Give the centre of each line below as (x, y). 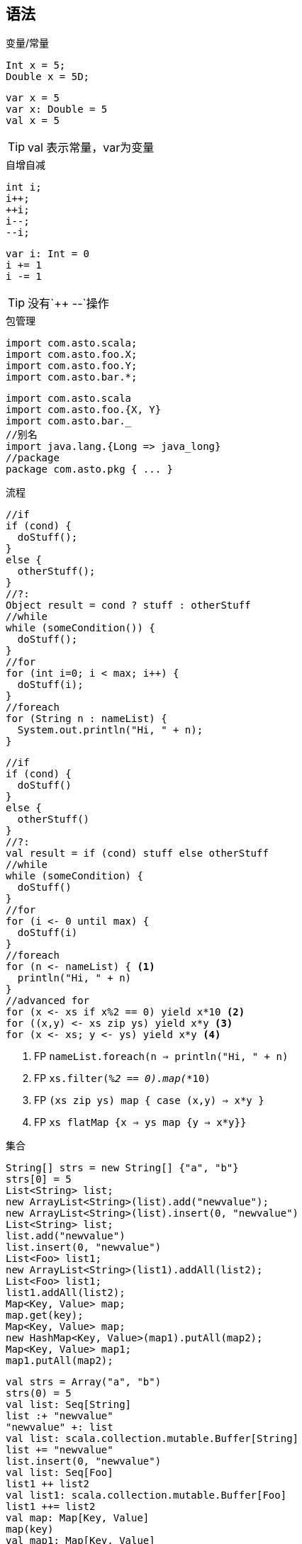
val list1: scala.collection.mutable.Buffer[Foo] (146, 1495)
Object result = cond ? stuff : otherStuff (128, 605)
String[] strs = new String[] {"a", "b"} (122, 1168)
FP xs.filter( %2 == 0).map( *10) (122, 1078)
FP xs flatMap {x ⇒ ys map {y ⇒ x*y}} (140, 1122)
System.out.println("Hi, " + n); (110, 730)
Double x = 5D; (48, 77)
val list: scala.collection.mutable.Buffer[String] (152, 1439)
